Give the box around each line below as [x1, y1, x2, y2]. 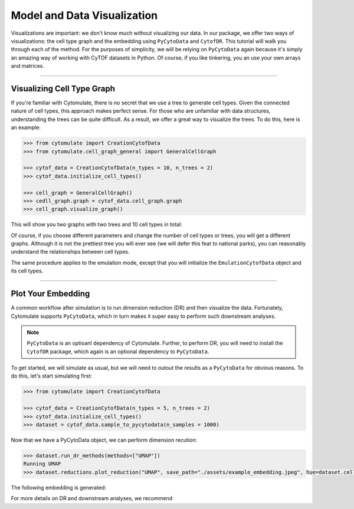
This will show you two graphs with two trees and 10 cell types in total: [11, 221, 182, 228]
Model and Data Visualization [11, 9, 158, 22]
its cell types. [11, 267, 44, 274]
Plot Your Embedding [11, 289, 90, 299]
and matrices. [11, 63, 44, 70]
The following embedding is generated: [11, 484, 106, 491]
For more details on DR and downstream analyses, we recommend [11, 495, 173, 502]
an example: [11, 124, 41, 131]
